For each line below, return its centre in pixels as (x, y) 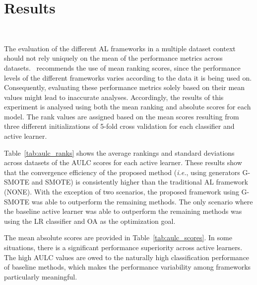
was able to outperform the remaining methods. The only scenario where (142, 201)
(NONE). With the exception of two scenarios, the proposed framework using (122, 192)
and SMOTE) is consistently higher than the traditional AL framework (140, 182)
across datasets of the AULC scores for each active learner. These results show (123, 162)
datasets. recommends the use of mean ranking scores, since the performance (122, 67)
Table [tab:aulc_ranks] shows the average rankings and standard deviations (119, 152)
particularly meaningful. (41, 276)
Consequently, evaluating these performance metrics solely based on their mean (125, 87)
